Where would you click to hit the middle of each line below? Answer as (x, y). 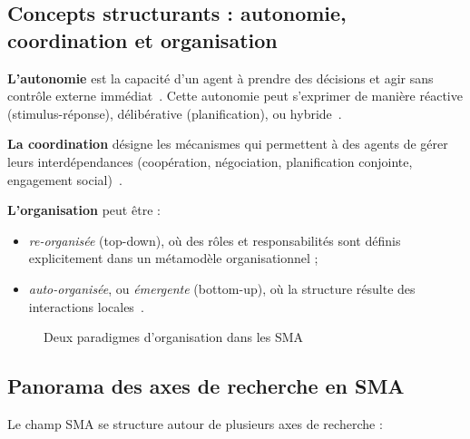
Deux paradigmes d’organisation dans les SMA (174, 337)
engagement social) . (65, 179)
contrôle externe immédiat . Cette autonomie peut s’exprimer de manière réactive (235, 96)
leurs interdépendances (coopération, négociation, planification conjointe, (210, 161)
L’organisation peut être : (84, 210)
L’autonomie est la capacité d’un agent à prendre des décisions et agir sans (220, 78)
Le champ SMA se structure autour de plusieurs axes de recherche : (195, 423)
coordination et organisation (142, 39)
